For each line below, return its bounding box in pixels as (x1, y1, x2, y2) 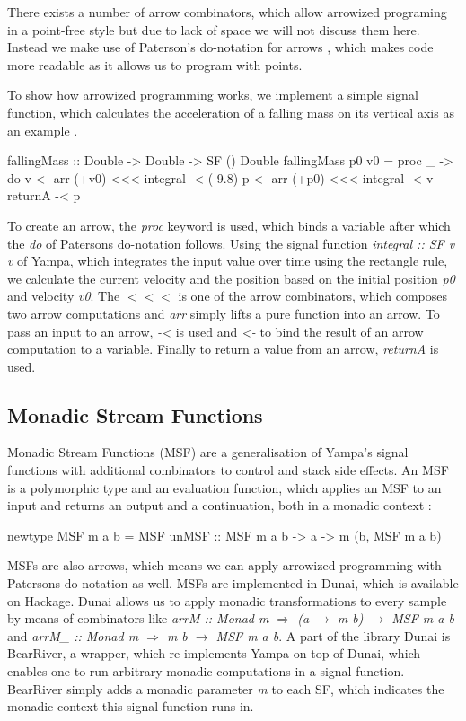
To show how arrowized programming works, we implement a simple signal (7, 85, 418, 104)
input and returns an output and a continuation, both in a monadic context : (7, 496, 432, 514)
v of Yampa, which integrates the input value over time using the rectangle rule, (7, 251, 448, 270)
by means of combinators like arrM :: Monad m (7, 609, 269, 628)
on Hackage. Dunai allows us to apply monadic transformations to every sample (7, 591, 447, 610)
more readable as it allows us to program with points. (7, 55, 303, 74)
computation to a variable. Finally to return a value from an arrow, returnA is (7, 339, 439, 358)
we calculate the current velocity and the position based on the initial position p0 (7, 268, 455, 287)
